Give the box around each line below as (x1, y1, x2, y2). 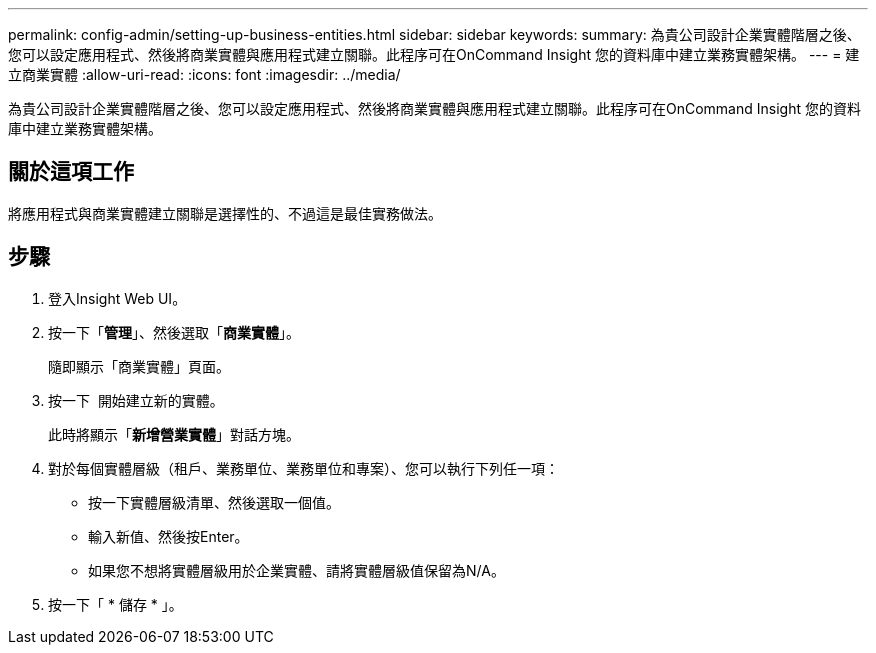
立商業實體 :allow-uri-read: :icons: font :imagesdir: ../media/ (8, 66, 401, 83)
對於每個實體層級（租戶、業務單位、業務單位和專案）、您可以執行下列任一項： (48, 459, 559, 477)
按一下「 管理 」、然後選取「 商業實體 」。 (48, 323, 300, 341)
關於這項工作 (8, 159, 134, 185)
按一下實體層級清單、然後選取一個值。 (88, 493, 340, 511)
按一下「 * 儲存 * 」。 (48, 595, 183, 613)
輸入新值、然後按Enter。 (88, 527, 249, 545)
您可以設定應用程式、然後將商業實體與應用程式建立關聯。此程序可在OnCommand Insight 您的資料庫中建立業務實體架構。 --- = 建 (8, 46, 860, 63)
